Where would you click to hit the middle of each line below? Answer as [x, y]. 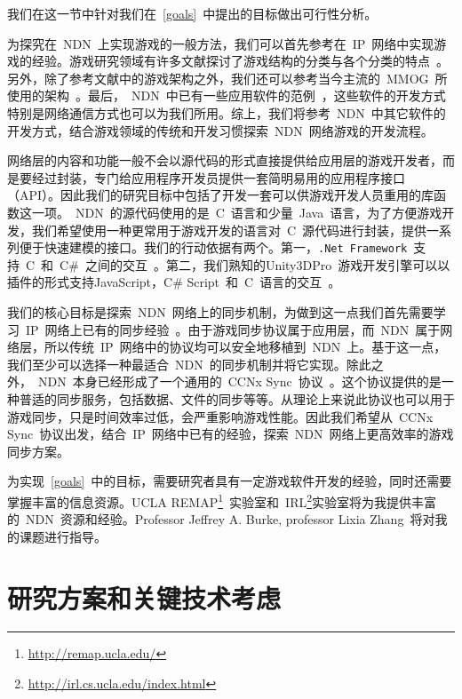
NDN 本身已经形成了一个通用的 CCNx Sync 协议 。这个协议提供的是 [239, 381]
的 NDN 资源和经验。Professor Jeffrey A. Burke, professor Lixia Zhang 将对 [221, 519]
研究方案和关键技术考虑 [144, 597]
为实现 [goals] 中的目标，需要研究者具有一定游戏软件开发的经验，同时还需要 [230, 481]
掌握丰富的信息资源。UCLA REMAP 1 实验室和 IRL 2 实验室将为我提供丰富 [222, 500]
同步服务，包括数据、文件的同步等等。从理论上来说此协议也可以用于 [255, 398]
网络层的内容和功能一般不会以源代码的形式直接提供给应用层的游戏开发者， [225, 160]
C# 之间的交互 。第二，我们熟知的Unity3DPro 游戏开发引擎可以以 [255, 264]
